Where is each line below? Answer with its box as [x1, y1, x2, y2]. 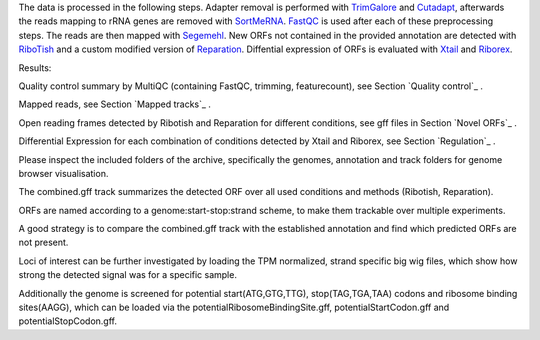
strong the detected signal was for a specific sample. [18, 269, 237, 281]
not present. [18, 236, 69, 249]
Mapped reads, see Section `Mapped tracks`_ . [18, 98, 212, 110]
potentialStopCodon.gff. [18, 315, 117, 327]
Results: [18, 61, 52, 74]
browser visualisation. [18, 167, 109, 179]
